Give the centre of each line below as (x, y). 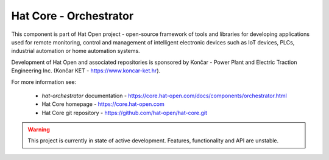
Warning (39, 130)
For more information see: (44, 82)
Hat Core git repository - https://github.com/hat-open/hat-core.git (124, 113)
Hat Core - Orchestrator (73, 16)
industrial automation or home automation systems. (76, 51)
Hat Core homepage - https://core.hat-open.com (103, 104)
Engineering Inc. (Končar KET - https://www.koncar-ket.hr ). (86, 71)
